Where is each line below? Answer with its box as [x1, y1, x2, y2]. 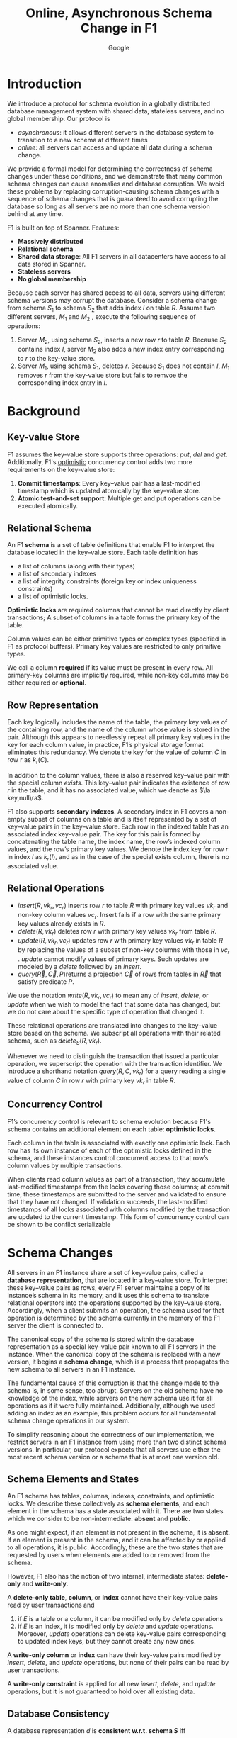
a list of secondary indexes [17, 569, 97, 578]
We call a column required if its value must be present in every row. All [7, 663, 214, 672]
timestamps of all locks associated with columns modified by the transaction [7, 1205, 231, 1213]
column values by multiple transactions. [7, 1161, 123, 1170]
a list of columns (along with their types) [17, 562, 136, 571]
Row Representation [7, 699, 99, 711]
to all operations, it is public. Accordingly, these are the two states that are [7, 1543, 224, 1552]
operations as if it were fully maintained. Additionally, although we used [7, 1401, 216, 1410]
